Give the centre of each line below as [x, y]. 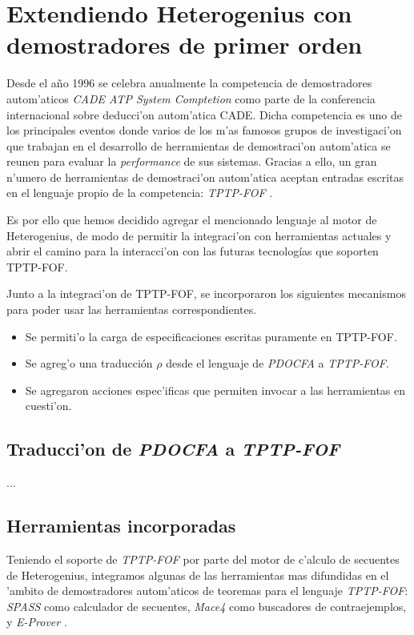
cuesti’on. [48, 406]
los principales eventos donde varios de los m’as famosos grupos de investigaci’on [204, 130]
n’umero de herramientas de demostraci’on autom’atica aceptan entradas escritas [205, 177]
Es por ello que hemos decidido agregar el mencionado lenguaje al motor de [192, 220]
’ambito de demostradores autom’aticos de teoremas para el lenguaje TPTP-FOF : [207, 591]
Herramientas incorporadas [121, 526]
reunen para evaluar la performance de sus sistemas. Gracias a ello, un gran [192, 161]
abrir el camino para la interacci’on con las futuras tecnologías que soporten [193, 251]
